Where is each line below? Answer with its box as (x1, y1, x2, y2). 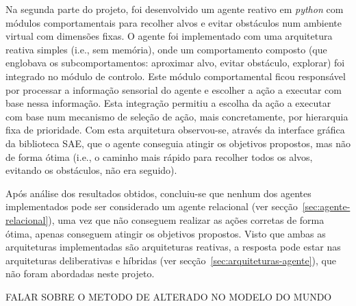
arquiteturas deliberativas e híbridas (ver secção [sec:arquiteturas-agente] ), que (5, 253, 336, 267)
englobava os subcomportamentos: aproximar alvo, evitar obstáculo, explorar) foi (5, 55, 345, 70)
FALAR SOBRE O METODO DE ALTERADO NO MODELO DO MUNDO (5, 289, 332, 303)
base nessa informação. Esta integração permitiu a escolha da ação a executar (5, 96, 331, 110)
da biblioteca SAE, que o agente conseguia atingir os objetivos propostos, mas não (5, 136, 351, 150)
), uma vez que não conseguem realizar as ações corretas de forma (48, 212, 325, 227)
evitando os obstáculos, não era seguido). (5, 163, 177, 177)
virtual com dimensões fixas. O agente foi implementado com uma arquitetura (5, 29, 333, 43)
